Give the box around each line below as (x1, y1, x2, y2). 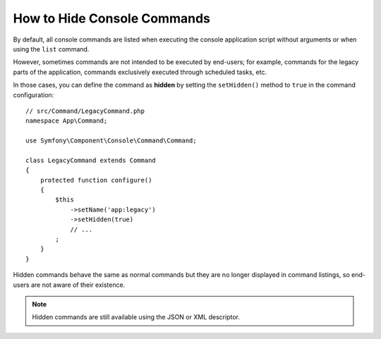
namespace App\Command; (25, 117, 108, 125)
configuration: (13, 90, 54, 99)
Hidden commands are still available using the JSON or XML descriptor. (32, 313, 240, 321)
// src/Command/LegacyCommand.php (25, 106, 145, 115)
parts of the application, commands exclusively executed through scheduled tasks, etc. (13, 68, 267, 76)
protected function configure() (40, 176, 152, 184)
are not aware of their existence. (30, 281, 126, 289)
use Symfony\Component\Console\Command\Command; (25, 137, 197, 144)
